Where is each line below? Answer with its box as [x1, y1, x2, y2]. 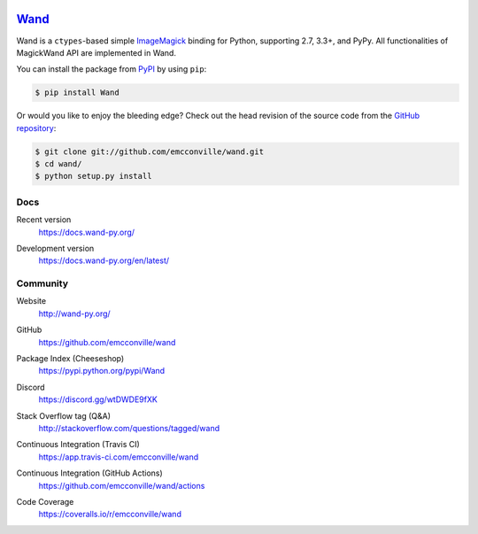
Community [16, 277, 68, 290]
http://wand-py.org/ [38, 308, 111, 319]
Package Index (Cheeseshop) [16, 353, 125, 364]
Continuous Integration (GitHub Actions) [16, 468, 163, 478]
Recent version [16, 214, 72, 225]
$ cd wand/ [35, 159, 82, 169]
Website [16, 296, 47, 306]
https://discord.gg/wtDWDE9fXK [38, 394, 158, 405]
